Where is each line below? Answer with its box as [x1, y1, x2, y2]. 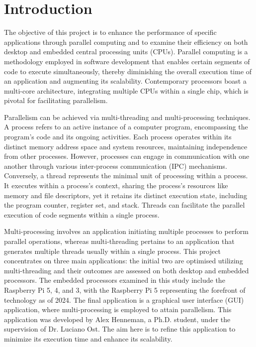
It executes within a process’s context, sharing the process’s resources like [4, 180, 228, 191]
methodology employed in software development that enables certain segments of [4, 56, 250, 66]
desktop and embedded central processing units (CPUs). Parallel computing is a [4, 46, 248, 57]
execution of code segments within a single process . [4, 209, 160, 220]
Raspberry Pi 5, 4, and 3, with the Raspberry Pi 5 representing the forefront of [4, 284, 246, 295]
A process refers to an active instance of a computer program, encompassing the [4, 121, 248, 132]
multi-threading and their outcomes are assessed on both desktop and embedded [4, 265, 249, 275]
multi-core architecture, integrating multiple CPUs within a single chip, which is [4, 85, 249, 96]
